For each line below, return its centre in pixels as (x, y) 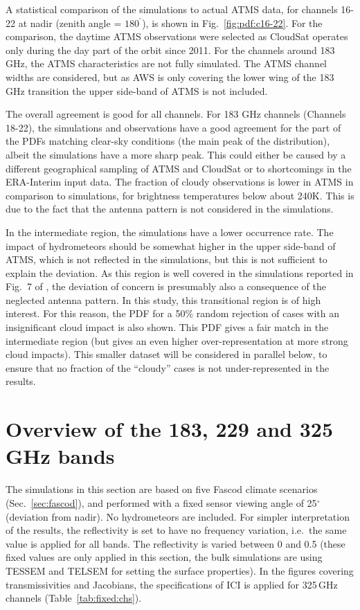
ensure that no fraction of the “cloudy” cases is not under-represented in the (168, 367)
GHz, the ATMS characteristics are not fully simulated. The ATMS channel (166, 63)
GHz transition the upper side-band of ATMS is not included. (137, 90)
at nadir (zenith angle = (70, 23)
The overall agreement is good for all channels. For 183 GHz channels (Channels (176, 114)
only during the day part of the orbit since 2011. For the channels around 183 (170, 50)
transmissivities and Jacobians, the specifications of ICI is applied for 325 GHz (172, 584)
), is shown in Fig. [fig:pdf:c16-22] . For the (232, 23)
